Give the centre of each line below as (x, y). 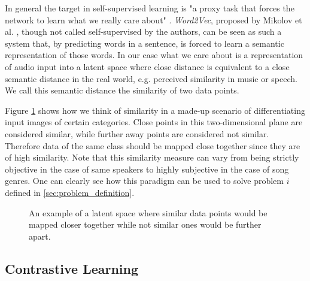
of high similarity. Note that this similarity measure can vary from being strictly (152, 157)
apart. (40, 236)
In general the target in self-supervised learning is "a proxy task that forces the (150, 8)
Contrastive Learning (72, 268)
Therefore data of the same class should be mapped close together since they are (153, 145)
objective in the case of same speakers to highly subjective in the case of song (147, 169)
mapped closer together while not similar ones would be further (145, 224)
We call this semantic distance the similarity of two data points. (122, 90)
